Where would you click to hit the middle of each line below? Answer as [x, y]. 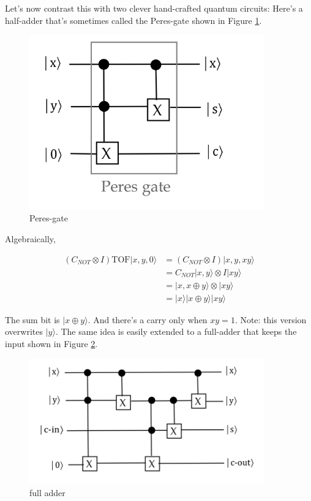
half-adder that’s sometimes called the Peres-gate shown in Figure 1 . [133, 20]
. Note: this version [271, 319]
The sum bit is [32, 319]
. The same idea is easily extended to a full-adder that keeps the [176, 331]
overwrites [24, 331]
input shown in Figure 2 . [51, 343]
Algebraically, [30, 239]
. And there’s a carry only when [148, 319]
